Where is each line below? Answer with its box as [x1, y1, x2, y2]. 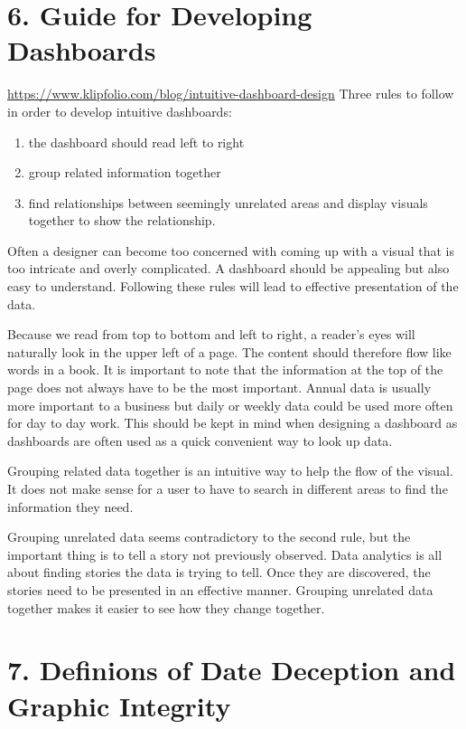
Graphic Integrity [7, 686, 231, 724]
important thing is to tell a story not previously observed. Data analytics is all [7, 544, 443, 563]
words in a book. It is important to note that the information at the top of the [7, 360, 443, 379]
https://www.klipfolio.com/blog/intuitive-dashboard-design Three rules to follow [7, 84, 454, 103]
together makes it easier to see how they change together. [7, 598, 325, 617]
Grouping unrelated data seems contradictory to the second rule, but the [7, 527, 411, 546]
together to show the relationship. [28, 211, 216, 230]
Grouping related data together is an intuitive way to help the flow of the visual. [7, 461, 453, 480]
